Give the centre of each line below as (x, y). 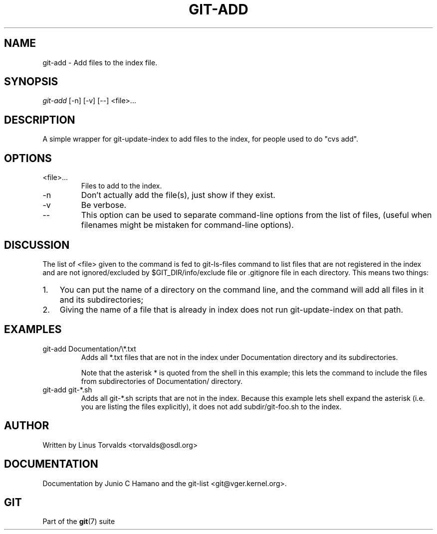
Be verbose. (104, 205)
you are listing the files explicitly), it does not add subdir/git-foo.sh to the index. (211, 406)
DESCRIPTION (40, 120)
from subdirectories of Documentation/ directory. (162, 381)
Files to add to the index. (121, 186)
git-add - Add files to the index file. (100, 62)
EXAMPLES (33, 330)
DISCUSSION (37, 245)
